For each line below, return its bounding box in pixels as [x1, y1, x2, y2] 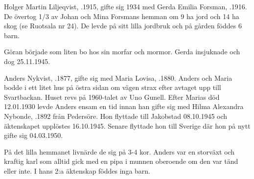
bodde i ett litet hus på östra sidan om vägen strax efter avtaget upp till [4, 82, 221, 92]
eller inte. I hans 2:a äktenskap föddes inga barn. [4, 165, 150, 176]
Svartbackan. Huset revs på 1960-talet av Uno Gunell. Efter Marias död [4, 91, 220, 102]
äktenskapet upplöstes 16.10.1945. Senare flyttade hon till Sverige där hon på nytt [4, 120, 251, 131]
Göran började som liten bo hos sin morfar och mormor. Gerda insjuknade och [4, 46, 240, 57]
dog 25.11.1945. [4, 56, 50, 66]
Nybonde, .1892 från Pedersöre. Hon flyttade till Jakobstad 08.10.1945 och [4, 111, 228, 121]
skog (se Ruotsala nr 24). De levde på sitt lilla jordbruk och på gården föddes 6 [4, 21, 242, 31]
